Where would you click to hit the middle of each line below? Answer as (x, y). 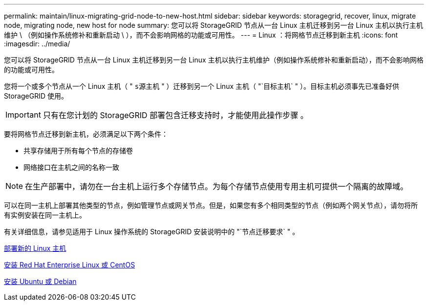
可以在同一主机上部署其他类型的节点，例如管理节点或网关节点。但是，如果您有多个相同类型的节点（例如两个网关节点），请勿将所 (211, 205)
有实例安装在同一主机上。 (45, 215)
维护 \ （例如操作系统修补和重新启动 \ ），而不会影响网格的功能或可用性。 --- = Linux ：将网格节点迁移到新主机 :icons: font (201, 35)
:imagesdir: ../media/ (37, 44)
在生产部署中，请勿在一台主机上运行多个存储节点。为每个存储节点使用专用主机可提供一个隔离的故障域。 (217, 186)
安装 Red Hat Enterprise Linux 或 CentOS (70, 265)
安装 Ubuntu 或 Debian (40, 281)
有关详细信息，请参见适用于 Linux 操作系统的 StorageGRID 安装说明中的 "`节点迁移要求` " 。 (152, 232)
